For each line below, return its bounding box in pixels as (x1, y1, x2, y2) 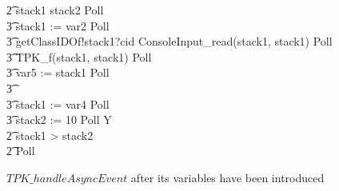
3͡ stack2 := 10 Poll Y (6, 111, 112, 128)
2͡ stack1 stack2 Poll (6, 2, 104, 18)
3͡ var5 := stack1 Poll (6, 64, 110, 81)
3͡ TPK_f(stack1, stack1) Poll (6, 48, 152, 65)
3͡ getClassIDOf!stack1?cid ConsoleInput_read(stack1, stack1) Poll (6, 33, 333, 50)
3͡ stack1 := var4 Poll (6, 95, 110, 112)
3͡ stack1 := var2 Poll (6, 17, 110, 34)
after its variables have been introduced (130, 169, 325, 185)
